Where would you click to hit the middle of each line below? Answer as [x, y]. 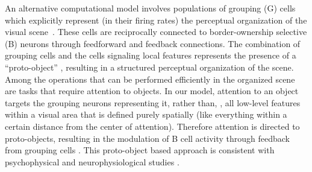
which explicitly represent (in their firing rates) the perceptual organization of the [156, 20]
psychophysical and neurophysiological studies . [92, 161]
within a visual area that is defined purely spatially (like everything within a [146, 114]
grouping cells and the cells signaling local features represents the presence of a [151, 55]
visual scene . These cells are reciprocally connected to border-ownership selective [156, 32]
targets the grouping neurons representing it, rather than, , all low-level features [153, 102]
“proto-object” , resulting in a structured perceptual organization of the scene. [149, 67]
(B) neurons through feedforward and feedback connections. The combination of [153, 43]
